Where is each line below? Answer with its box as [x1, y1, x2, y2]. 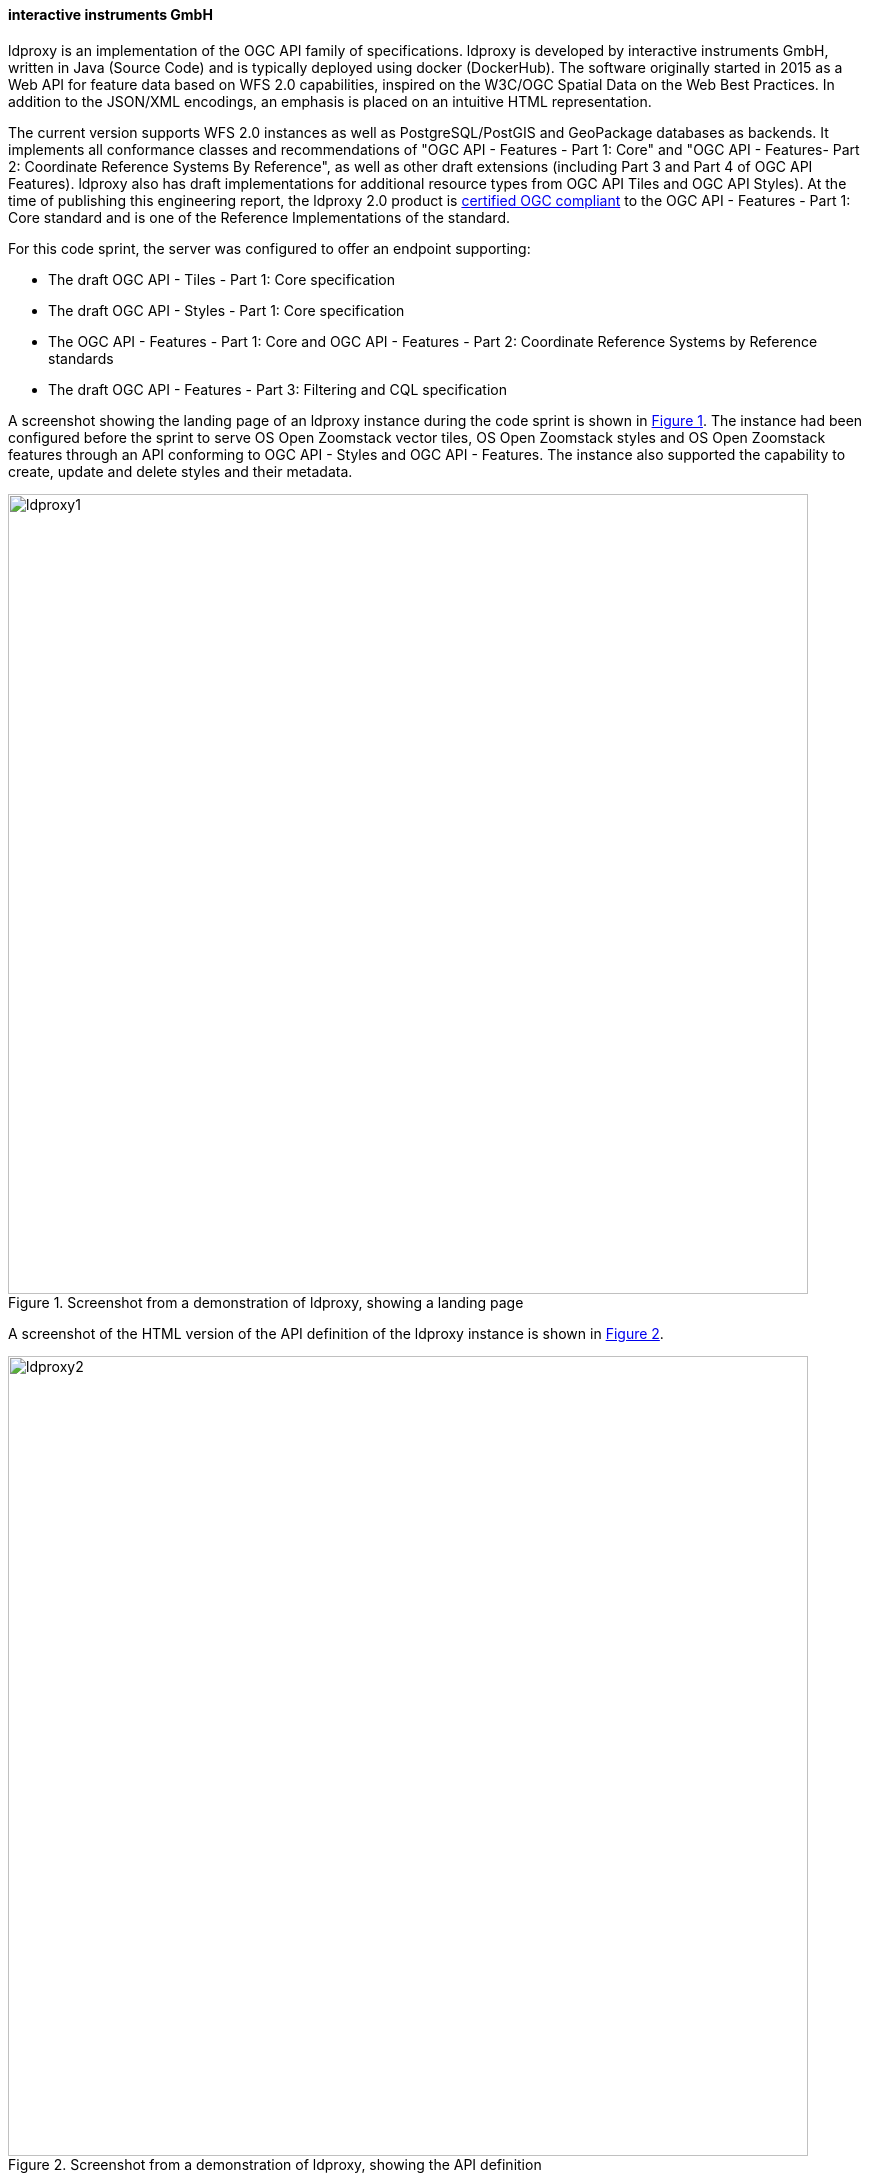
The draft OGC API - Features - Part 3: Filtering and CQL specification [48, 380, 507, 398]
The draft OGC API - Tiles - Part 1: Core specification [48, 270, 395, 288]
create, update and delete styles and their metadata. [8, 462, 353, 480]
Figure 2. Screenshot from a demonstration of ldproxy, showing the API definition [8, 2155, 542, 2173]
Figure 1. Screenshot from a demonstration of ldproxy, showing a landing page [8, 1293, 524, 1311]
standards [48, 349, 114, 367]
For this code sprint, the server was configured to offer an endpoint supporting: [8, 239, 531, 257]
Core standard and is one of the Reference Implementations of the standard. [8, 208, 511, 226]
